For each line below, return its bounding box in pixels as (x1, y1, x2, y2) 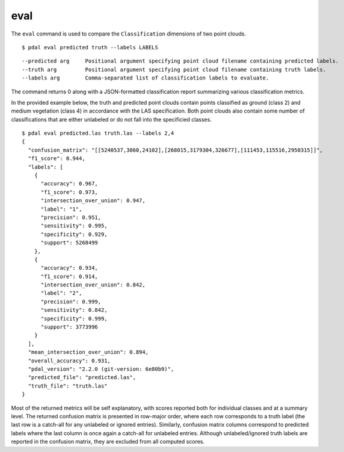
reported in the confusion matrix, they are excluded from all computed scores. (11, 438, 205, 445)
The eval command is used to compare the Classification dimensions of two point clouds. (11, 30, 247, 37)
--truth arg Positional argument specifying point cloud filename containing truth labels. (22, 66, 327, 73)
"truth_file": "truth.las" (28, 382, 108, 389)
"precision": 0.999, (40, 298, 102, 305)
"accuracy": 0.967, (40, 181, 99, 187)
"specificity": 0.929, (40, 231, 108, 238)
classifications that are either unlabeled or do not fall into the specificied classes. (11, 116, 212, 123)
